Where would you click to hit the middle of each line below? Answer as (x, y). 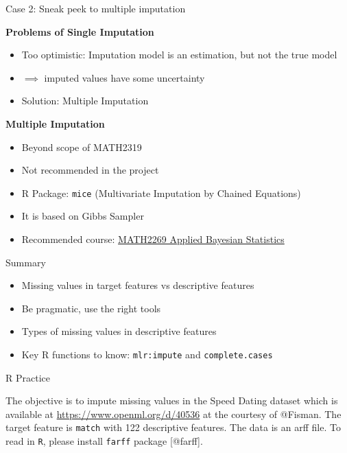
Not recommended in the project (90, 170)
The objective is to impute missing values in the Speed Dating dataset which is (172, 400)
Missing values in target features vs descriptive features (138, 285)
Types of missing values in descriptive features (119, 331)
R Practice (28, 377)
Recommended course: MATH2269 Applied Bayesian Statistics (153, 239)
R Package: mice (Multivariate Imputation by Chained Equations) (161, 193)
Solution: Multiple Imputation (85, 101)
